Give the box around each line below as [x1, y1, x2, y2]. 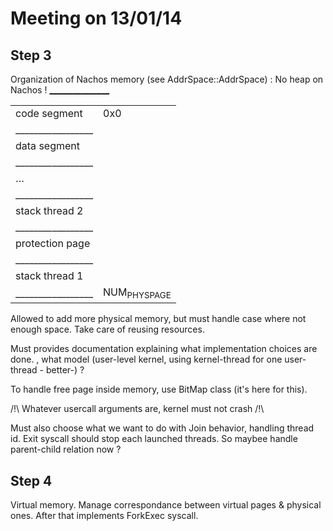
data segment [15, 139, 80, 152]
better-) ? [45, 364, 85, 376]
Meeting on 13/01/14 [10, 7, 183, 30]
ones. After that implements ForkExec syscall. [10, 510, 199, 521]
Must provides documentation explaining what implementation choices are [10, 343, 318, 355]
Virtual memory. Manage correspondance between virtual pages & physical [10, 499, 322, 511]
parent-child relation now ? [10, 443, 122, 456]
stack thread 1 [15, 269, 84, 282]
